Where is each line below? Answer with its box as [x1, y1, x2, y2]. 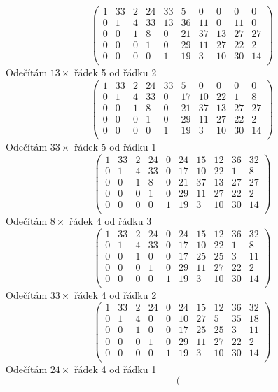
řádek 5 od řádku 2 [74, 65, 157, 80]
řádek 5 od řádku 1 [74, 139, 157, 154]
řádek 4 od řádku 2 [74, 287, 157, 302]
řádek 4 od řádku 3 [69, 213, 152, 227]
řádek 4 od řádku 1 [74, 361, 157, 376]
